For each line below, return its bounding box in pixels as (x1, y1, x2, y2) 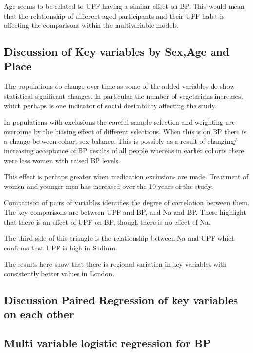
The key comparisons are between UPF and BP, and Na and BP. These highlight (4, 207, 246, 217)
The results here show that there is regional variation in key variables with (4, 259, 227, 269)
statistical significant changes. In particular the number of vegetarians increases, (4, 90, 243, 101)
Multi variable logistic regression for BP (4, 335, 211, 351)
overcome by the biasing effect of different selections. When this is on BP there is (4, 126, 247, 136)
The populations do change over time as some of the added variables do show (4, 81, 235, 91)
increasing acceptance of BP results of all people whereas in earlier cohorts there (4, 145, 244, 155)
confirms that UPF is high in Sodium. (4, 242, 117, 252)
